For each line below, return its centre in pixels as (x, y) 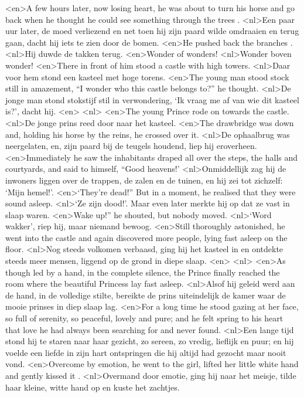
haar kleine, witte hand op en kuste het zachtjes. (93, 387)
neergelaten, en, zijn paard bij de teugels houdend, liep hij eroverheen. (131, 146)
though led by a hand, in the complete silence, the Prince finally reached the (143, 272)
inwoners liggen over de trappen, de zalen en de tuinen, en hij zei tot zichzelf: (144, 180)
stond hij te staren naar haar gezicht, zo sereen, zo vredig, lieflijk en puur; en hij (150, 341)
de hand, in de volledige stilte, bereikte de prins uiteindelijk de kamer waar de (146, 295)
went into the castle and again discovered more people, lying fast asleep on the (146, 237)
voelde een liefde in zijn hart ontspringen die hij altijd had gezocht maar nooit (146, 352)
